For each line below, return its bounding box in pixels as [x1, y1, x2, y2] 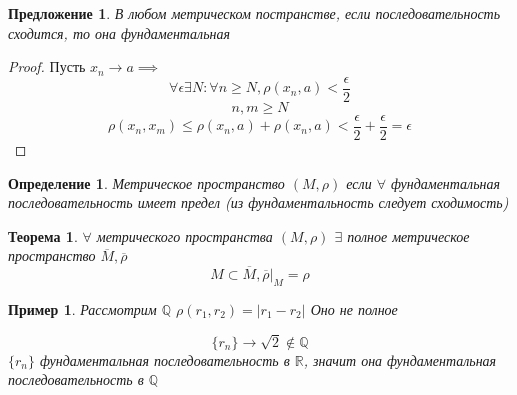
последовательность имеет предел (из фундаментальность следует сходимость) [8, 192, 509, 213]
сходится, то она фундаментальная [8, 22, 231, 43]
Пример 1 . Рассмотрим [8, 298, 157, 319]
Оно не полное [310, 298, 398, 319]
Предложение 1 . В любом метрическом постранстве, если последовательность [8, 3, 501, 23]
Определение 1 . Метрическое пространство [8, 172, 285, 193]
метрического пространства [96, 225, 273, 246]
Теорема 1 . [8, 225, 78, 246]
